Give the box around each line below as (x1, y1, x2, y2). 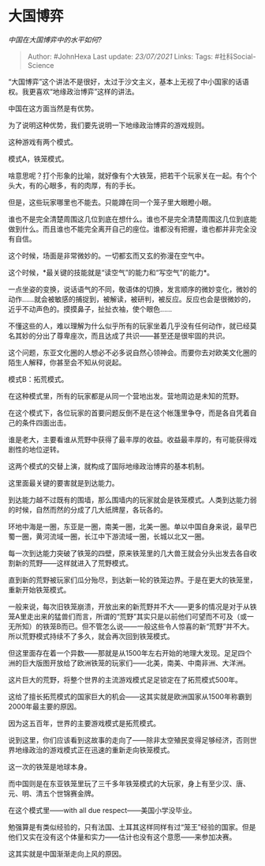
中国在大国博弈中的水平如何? (8, 35, 103, 44)
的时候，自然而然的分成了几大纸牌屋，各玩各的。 (8, 505, 167, 514)
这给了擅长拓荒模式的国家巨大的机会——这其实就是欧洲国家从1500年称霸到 (8, 691, 252, 701)
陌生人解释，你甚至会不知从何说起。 (8, 357, 126, 367)
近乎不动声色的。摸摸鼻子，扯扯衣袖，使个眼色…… (8, 304, 173, 313)
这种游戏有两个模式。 (8, 137, 77, 146)
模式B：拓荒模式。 (8, 374, 69, 384)
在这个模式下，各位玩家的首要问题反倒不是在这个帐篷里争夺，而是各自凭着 (8, 408, 250, 418)
